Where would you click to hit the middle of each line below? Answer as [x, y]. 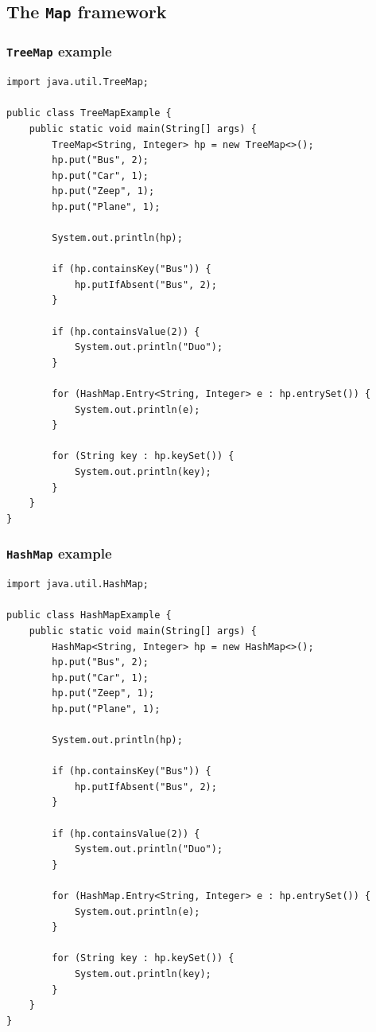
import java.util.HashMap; [78, 584]
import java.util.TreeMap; [78, 82]
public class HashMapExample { [89, 615]
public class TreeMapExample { [89, 113]
